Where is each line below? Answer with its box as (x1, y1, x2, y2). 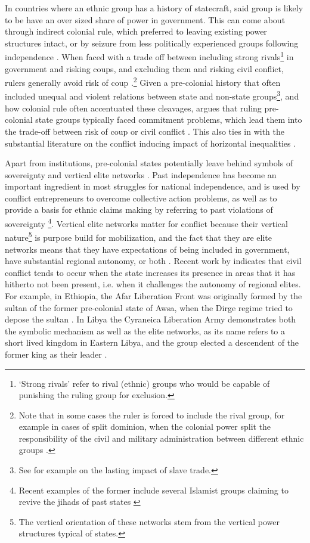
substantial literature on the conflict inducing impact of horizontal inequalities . (5, 136, 296, 149)
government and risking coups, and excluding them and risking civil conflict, (5, 62, 284, 75)
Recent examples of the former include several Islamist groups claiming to (18, 483, 289, 496)
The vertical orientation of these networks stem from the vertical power (18, 515, 280, 528)
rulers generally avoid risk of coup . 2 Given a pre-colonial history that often (5, 75, 281, 88)
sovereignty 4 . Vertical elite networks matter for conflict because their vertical (5, 216, 288, 229)
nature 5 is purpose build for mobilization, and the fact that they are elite (5, 229, 272, 243)
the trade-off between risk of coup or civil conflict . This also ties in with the (5, 125, 285, 137)
